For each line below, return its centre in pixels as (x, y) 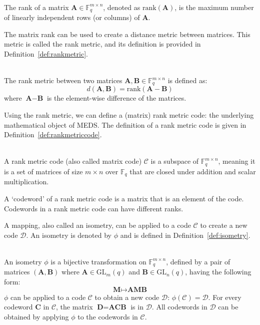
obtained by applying (36, 316)
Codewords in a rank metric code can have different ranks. (94, 208)
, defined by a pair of (198, 261)
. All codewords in (179, 307)
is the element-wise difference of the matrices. (116, 98)
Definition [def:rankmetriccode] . (53, 134)
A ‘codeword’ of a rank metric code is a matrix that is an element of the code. (124, 198)
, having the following (218, 272)
